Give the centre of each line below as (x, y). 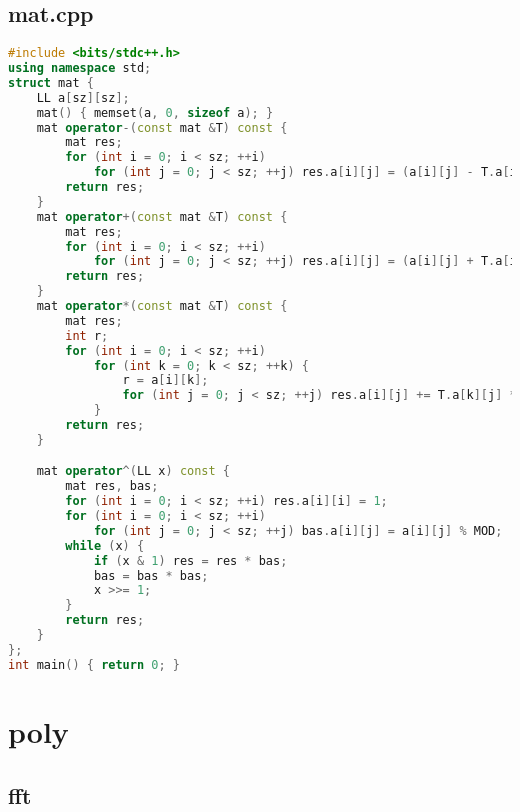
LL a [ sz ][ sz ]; (83, 97)
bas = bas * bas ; (151, 575)
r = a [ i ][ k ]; (165, 380)
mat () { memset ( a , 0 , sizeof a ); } (155, 112)
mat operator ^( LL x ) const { (133, 471)
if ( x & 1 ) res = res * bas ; (190, 560)
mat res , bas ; (112, 486)
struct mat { (51, 82)
